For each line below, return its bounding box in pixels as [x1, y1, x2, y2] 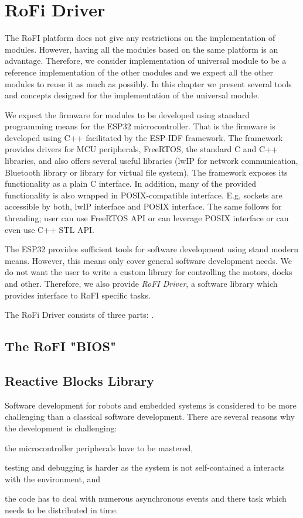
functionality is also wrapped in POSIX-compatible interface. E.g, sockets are [5, 188, 282, 201]
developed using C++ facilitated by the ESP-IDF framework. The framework [5, 131, 283, 143]
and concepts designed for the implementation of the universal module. [5, 89, 260, 101]
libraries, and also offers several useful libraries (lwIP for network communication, [5, 155, 298, 167]
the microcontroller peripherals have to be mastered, [5, 441, 193, 454]
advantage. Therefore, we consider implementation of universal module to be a [5, 54, 287, 67]
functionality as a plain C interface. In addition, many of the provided [5, 177, 257, 190]
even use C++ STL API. [5, 223, 94, 235]
